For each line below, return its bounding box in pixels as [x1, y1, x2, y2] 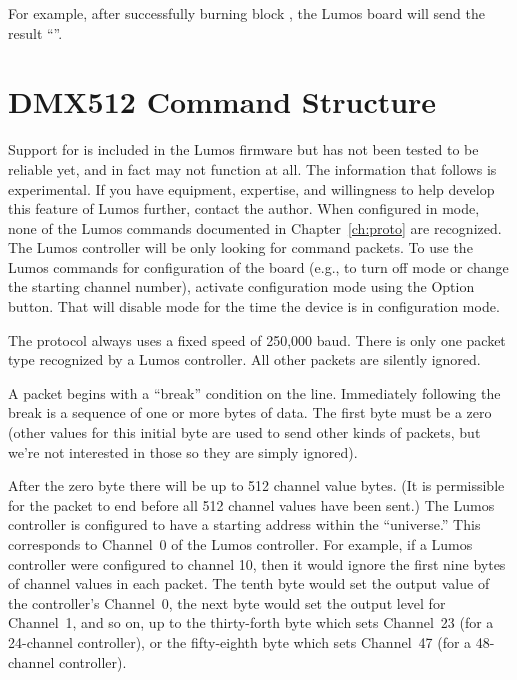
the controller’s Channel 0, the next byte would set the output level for [8, 592, 446, 613]
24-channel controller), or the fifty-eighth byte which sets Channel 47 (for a [8, 631, 472, 652]
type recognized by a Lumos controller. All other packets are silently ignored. [8, 349, 481, 370]
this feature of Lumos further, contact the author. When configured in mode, [8, 198, 480, 219]
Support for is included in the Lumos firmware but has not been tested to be [8, 139, 479, 160]
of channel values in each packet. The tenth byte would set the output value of [8, 573, 490, 594]
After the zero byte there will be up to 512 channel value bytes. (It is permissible [8, 475, 505, 496]
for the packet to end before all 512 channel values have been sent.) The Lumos [8, 494, 495, 515]
